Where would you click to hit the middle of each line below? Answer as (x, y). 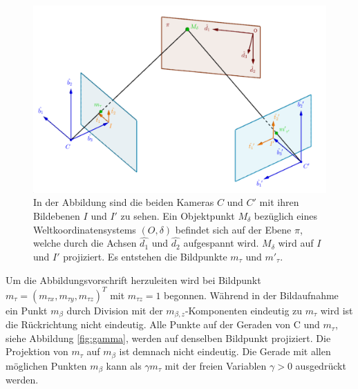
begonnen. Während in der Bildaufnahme (251, 295)
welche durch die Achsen (85, 243)
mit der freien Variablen (216, 365)
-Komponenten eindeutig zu (244, 310)
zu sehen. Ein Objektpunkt (178, 215)
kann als (124, 365)
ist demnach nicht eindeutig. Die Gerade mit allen (225, 351)
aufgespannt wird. (221, 243)
